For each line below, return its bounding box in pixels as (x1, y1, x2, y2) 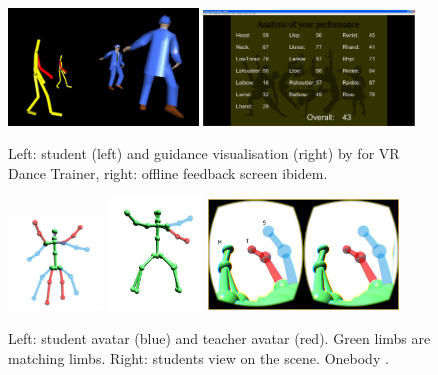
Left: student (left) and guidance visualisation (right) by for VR (8, 143, 400, 164)
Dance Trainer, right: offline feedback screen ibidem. (8, 162, 328, 183)
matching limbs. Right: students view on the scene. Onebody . (8, 347, 389, 368)
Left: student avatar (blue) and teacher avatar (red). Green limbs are (8, 327, 431, 348)
